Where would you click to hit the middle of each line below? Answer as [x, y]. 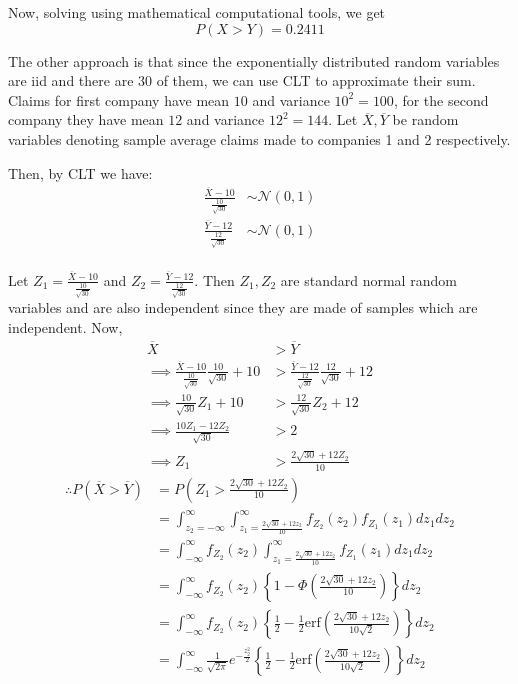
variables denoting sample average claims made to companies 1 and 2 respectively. [259, 138]
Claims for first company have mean [119, 99]
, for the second [441, 99]
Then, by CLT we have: [80, 172]
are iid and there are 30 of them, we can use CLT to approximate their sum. [242, 80]
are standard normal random [368, 279]
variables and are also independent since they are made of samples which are [243, 307]
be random [425, 119]
